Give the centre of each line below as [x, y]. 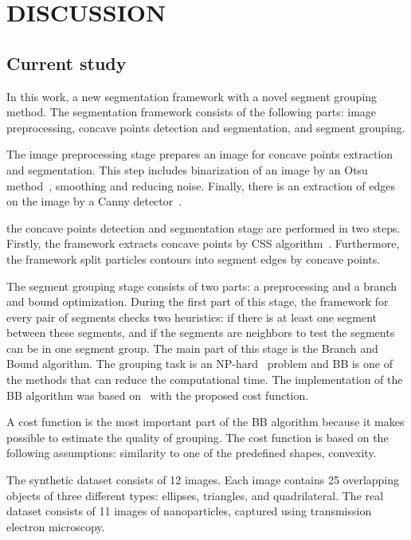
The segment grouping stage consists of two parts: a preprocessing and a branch [202, 286]
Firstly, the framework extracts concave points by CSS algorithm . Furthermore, [203, 243]
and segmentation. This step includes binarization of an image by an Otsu [187, 169]
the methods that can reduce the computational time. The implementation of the [205, 380]
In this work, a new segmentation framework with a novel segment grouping [192, 96]
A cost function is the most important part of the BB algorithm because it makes [205, 422]
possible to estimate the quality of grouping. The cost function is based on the [198, 437]
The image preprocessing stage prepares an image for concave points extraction [200, 154]
